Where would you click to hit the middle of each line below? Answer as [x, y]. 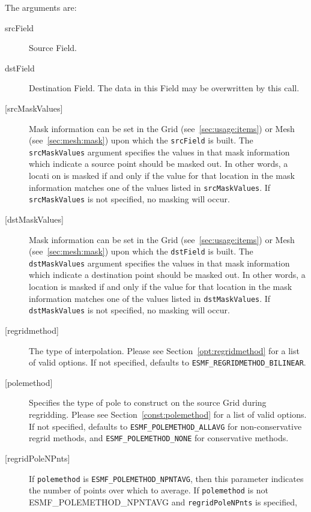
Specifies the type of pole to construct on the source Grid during [148, 402]
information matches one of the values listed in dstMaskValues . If [150, 298]
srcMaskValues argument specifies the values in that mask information [159, 152]
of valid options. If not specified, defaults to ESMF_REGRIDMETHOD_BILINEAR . [168, 362]
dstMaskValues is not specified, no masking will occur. [129, 310]
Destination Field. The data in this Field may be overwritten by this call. [164, 88]
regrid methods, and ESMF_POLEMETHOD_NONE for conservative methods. [159, 438]
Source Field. [53, 48]
